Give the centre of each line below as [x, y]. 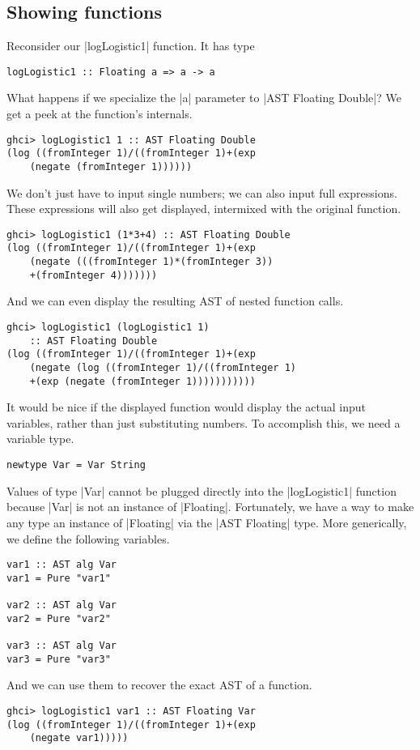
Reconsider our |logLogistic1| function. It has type [131, 46]
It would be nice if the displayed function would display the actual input [186, 407]
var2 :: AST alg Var [62, 605]
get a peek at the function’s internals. [100, 114]
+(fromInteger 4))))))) [93, 275]
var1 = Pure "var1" [59, 578]
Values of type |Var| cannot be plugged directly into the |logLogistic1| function [202, 490]
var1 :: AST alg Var [62, 565]
